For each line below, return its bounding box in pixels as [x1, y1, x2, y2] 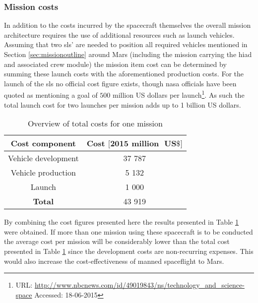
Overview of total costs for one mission [27, 118, 163, 129]
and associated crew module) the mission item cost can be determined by [4, 59, 227, 69]
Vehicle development [8, 152, 79, 164]
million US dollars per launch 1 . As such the [113, 88, 245, 100]
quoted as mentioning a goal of [4, 90, 98, 100]
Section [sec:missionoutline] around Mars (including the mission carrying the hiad [4, 49, 252, 59]
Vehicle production [10, 167, 76, 179]
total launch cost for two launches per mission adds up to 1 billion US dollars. [4, 99, 241, 110]
